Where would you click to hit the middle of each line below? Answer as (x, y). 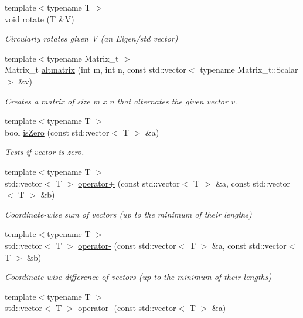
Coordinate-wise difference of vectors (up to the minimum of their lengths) (138, 277)
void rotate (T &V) (40, 18)
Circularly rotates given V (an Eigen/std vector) (91, 38)
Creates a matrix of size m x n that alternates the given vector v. (121, 101)
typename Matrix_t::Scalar (249, 70)
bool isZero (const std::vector (57, 132)
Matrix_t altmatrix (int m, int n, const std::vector (96, 70)
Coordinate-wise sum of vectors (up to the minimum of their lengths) (128, 214)
